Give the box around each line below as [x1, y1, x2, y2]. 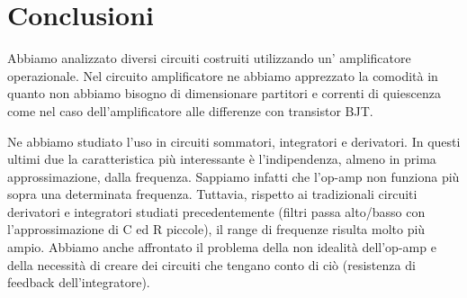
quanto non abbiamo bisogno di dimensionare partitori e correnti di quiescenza [7, 84, 441, 103]
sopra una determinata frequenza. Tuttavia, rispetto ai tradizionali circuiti [7, 185, 418, 203]
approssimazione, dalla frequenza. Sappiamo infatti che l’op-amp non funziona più [7, 167, 460, 185]
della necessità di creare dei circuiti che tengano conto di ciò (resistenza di [7, 255, 416, 274]
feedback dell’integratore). [7, 273, 150, 292]
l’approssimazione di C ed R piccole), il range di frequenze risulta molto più [7, 220, 426, 239]
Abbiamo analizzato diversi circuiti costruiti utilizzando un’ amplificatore [7, 49, 411, 68]
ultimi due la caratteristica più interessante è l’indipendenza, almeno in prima [7, 149, 436, 168]
